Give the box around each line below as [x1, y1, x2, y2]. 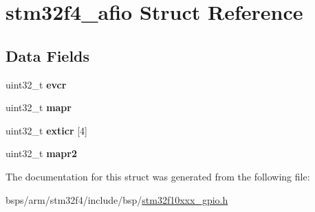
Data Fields [6, 45, 90, 66]
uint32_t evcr [6, 77, 67, 91]
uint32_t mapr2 [6, 146, 77, 161]
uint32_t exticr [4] [6, 123, 87, 137]
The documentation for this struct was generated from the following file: [6, 169, 310, 183]
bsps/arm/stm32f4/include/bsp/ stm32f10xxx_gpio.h [6, 192, 228, 207]
